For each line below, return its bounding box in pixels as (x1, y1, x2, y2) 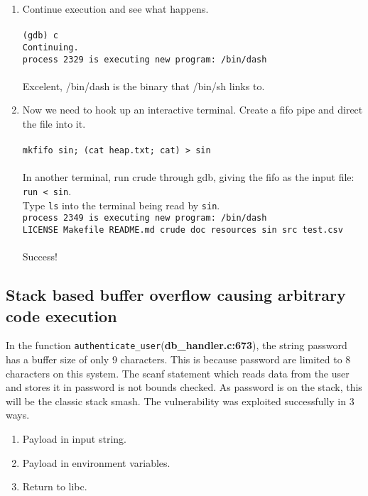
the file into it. (22, 116, 86, 131)
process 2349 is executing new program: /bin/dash (22, 213, 267, 224)
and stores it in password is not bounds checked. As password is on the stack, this (6, 380, 362, 395)
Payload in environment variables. (22, 455, 171, 470)
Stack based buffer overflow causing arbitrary (6, 284, 346, 306)
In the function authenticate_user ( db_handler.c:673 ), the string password (6, 338, 347, 353)
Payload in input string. (22, 431, 126, 446)
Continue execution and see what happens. (22, 1, 209, 16)
